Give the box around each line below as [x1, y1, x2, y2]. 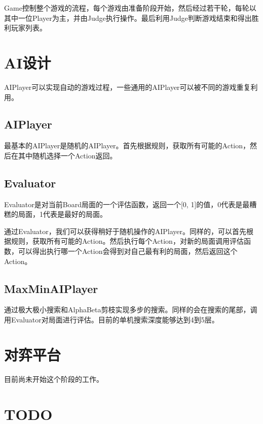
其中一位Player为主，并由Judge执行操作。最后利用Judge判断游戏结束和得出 [4, 12, 252, 23]
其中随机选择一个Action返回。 [18, 150, 117, 160]
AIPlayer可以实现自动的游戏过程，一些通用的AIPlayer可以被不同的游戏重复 [4, 81, 251, 92]
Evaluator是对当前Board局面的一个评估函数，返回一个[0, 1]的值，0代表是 [4, 199, 243, 209]
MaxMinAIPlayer [4, 280, 98, 296]
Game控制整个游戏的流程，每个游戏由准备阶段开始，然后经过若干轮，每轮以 [4, 3, 256, 13]
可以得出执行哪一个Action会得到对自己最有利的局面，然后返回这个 [18, 246, 238, 256]
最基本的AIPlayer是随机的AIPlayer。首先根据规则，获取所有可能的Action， [4, 140, 250, 151]
